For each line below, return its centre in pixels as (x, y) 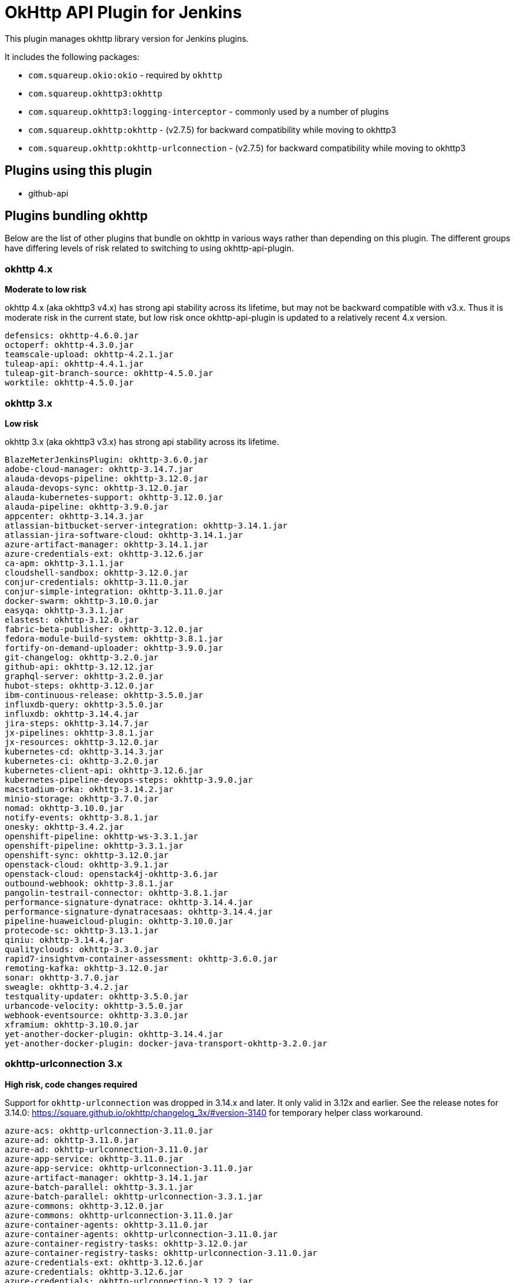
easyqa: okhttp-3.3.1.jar (64, 610)
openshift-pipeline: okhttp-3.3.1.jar (94, 845)
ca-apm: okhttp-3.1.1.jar (64, 563)
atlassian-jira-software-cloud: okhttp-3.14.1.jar (124, 535)
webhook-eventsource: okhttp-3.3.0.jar (97, 1015)
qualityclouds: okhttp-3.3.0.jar (82, 949)
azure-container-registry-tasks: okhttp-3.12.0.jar (127, 1243)
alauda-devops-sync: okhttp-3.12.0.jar (97, 488)
